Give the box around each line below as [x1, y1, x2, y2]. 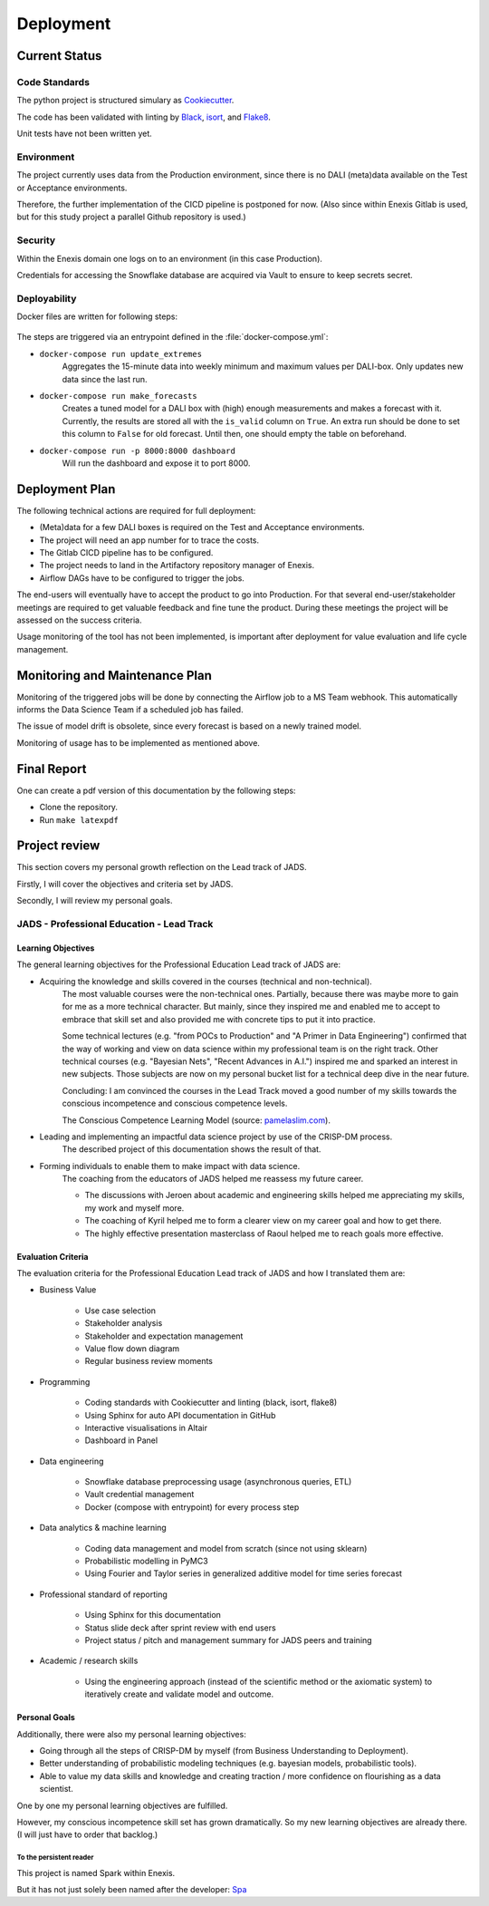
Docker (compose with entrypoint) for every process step [84, 1501, 300, 1513]
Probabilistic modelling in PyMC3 [84, 1555, 208, 1567]
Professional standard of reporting [39, 1589, 168, 1600]
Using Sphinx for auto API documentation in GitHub [84, 1409, 276, 1420]
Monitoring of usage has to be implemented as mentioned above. [16, 737, 260, 748]
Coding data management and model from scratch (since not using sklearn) [84, 1543, 368, 1553]
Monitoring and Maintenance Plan [16, 667, 212, 683]
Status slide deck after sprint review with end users [84, 1622, 276, 1633]
